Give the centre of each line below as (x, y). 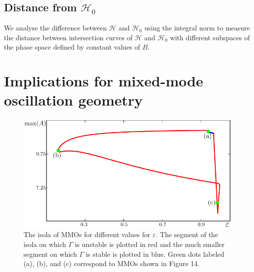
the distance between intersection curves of (68, 37)
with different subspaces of (210, 37)
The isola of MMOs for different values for (87, 234)
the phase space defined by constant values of (72, 47)
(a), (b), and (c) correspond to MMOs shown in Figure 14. (112, 263)
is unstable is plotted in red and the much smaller (150, 244)
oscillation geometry (74, 100)
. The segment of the (187, 234)
